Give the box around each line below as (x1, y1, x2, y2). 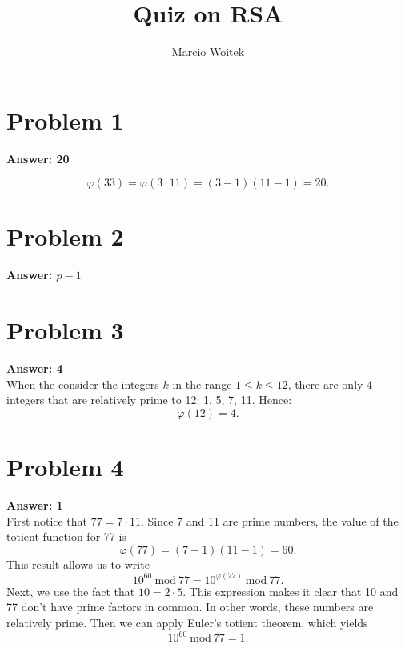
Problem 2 (6, 220, 124, 253)
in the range (172, 375, 232, 392)
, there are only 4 (287, 375, 373, 392)
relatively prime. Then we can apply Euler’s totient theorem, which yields (6, 614, 368, 630)
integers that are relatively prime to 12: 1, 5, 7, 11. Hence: (6, 391, 292, 408)
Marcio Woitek (171, 43, 245, 60)
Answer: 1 (6, 497, 63, 513)
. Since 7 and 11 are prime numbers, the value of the (140, 512, 399, 529)
